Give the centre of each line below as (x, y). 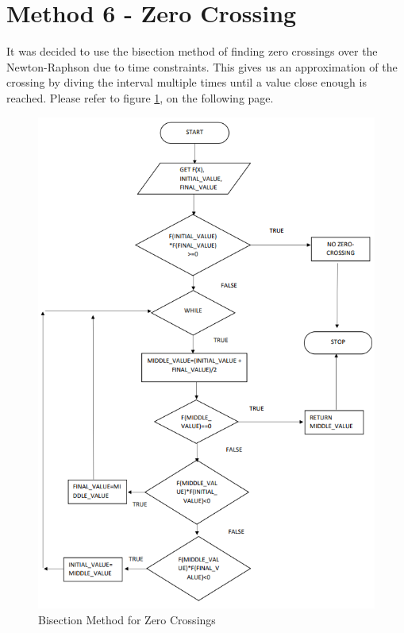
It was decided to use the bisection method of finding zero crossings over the (192, 51)
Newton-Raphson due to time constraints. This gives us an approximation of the (202, 66)
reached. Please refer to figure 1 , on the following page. (140, 97)
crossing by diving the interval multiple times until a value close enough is (187, 82)
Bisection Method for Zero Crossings (127, 619)
